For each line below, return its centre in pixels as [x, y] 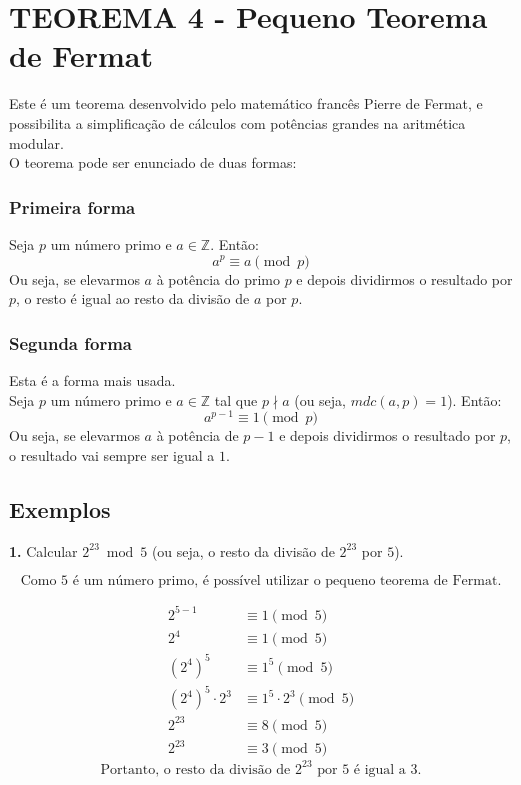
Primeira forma [72, 206]
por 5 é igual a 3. [369, 769]
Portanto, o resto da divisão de [195, 769]
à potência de [197, 435]
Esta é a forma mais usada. [92, 379]
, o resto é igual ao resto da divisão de [133, 298]
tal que [236, 399]
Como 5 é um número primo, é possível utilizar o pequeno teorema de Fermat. [261, 581]
